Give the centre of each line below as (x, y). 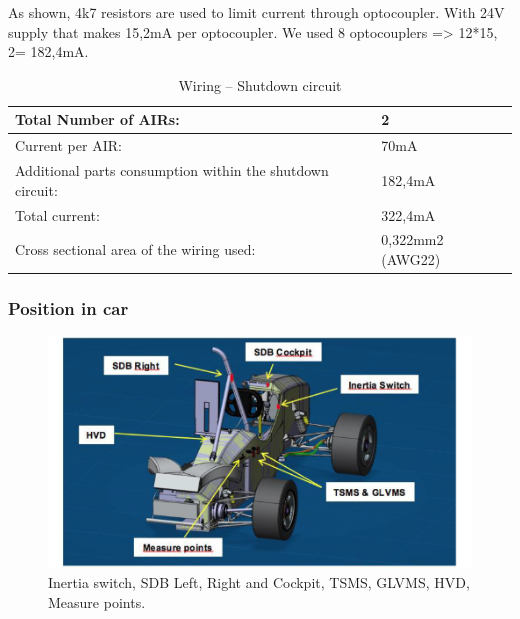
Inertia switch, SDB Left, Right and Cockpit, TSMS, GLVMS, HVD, (259, 582)
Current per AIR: (68, 145)
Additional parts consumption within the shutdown (172, 170)
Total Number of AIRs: (97, 119)
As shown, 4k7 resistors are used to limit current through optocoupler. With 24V (256, 12)
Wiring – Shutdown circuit (260, 84)
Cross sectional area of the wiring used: (135, 249)
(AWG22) (411, 258)
